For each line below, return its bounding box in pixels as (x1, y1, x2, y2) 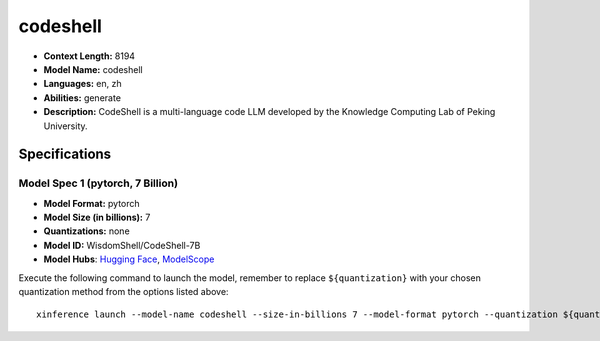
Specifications (18, 146, 112, 163)
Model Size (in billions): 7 (43, 211, 151, 224)
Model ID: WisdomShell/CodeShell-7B (43, 239, 201, 251)
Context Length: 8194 (43, 50, 135, 62)
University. (43, 120, 89, 132)
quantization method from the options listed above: (18, 286, 229, 297)
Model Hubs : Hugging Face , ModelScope (43, 253, 215, 265)
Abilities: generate (43, 91, 122, 104)
